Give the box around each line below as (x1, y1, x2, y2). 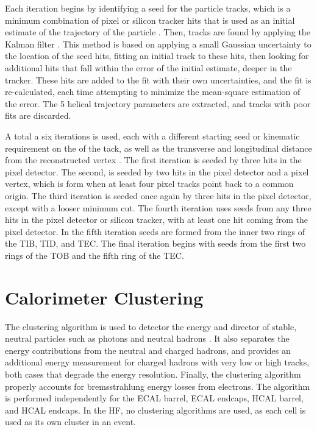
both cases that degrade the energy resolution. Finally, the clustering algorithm (5, 367, 301, 380)
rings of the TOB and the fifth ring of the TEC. (5, 248, 184, 261)
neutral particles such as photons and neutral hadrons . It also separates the (5, 332, 290, 345)
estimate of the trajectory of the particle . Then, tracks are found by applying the (5, 26, 310, 38)
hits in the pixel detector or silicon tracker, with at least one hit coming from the (5, 213, 308, 226)
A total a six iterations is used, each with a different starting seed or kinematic (5, 129, 300, 142)
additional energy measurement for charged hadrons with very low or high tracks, (5, 356, 310, 368)
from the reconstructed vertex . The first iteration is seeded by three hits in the (5, 153, 302, 166)
